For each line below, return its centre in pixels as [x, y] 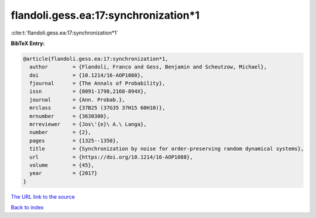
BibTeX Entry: [28, 43]
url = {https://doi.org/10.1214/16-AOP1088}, [111, 157]
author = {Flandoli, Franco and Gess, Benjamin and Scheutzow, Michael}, [148, 67]
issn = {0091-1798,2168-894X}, [88, 91]
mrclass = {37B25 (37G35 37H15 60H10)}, [97, 108]
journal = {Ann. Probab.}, [77, 100]
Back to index [27, 207]
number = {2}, [61, 132]
